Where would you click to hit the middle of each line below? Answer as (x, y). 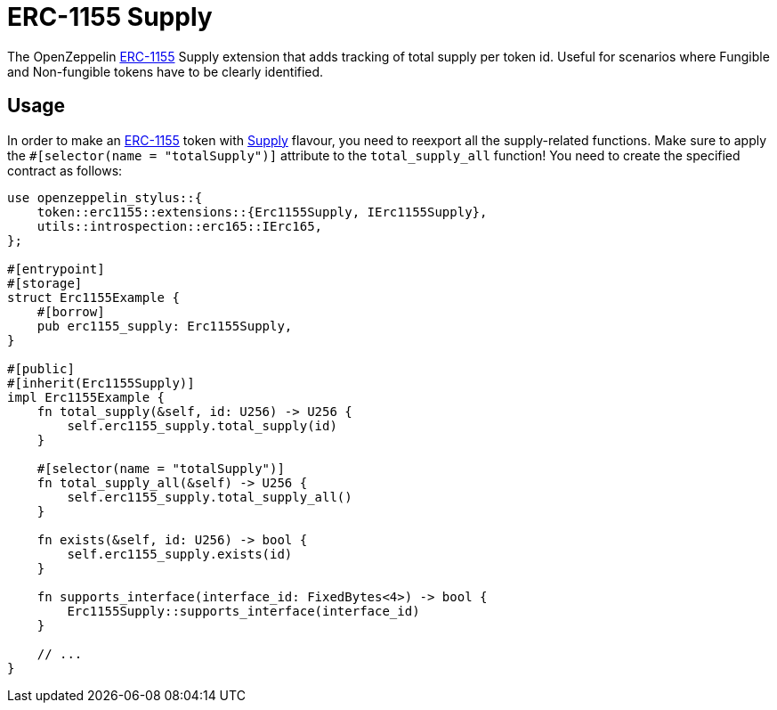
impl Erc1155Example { (86, 397)
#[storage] (45, 283)
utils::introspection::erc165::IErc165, (180, 226)
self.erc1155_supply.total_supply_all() (210, 497)
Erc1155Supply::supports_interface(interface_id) (243, 611)
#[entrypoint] (56, 269)
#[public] (41, 368)
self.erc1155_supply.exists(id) (180, 554)
